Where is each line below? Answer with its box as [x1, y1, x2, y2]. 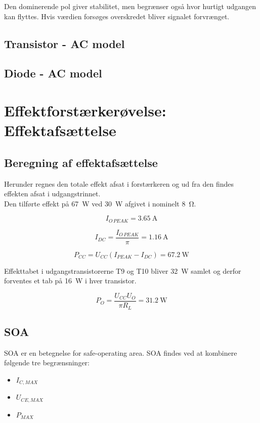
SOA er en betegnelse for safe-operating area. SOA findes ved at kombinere [4, 347, 237, 358]
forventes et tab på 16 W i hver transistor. [4, 275, 137, 286]
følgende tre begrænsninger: [4, 357, 90, 368]
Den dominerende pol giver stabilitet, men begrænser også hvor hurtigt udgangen [4, 1, 256, 11]
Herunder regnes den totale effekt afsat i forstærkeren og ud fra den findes [4, 178, 234, 189]
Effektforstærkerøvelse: [4, 100, 166, 120]
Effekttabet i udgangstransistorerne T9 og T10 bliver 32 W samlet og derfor [4, 265, 241, 276]
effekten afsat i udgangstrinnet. [4, 188, 101, 199]
